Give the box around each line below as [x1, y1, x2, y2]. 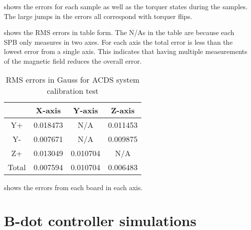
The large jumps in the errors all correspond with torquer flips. [4, 11, 193, 21]
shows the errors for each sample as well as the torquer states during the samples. [4, 1, 248, 11]
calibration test [47, 85, 99, 96]
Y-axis [73, 104, 98, 116]
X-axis [36, 104, 61, 116]
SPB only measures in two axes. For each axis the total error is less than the [4, 36, 233, 47]
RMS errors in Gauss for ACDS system [6, 73, 140, 85]
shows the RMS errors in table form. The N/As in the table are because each [4, 27, 234, 37]
